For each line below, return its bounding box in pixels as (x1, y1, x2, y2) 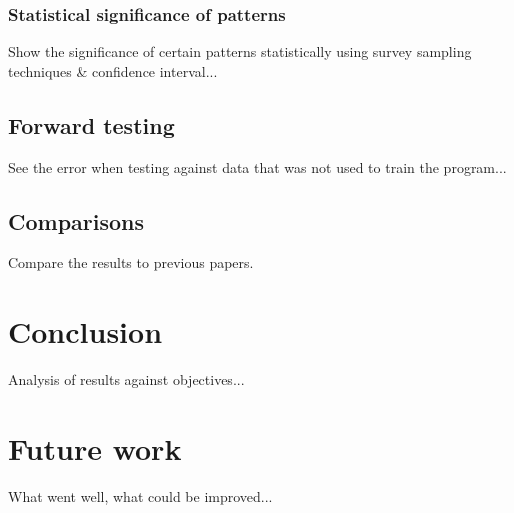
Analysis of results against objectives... (8, 369, 245, 390)
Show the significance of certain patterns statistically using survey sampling (8, 41, 472, 62)
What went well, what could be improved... (8, 485, 273, 506)
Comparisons (8, 205, 145, 236)
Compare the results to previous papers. (8, 252, 254, 273)
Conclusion (8, 311, 163, 352)
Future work (8, 427, 182, 468)
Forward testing (8, 109, 175, 140)
